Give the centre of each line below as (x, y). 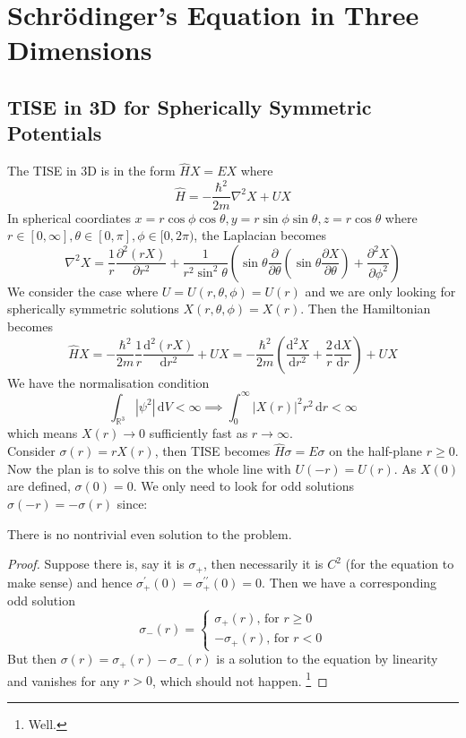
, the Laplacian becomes (260, 235)
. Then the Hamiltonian (366, 309)
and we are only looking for (380, 291)
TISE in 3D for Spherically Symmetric (190, 106)
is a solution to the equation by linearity (327, 659)
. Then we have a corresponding (349, 582)
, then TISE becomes (212, 451)
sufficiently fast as (198, 433)
